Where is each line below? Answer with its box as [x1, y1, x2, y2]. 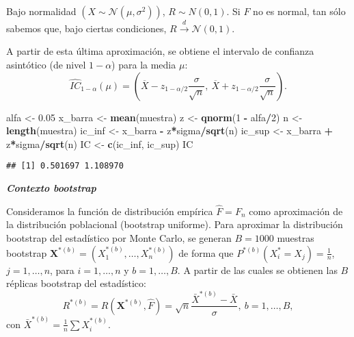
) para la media [111, 57, 176, 71]
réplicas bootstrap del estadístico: [6, 276, 146, 290]
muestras [277, 231, 314, 245]
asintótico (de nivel [6, 57, 86, 71]
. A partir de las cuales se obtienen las [177, 262, 338, 277]
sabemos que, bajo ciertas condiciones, [6, 21, 167, 35]
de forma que [178, 245, 234, 260]
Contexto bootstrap [6, 181, 96, 195]
